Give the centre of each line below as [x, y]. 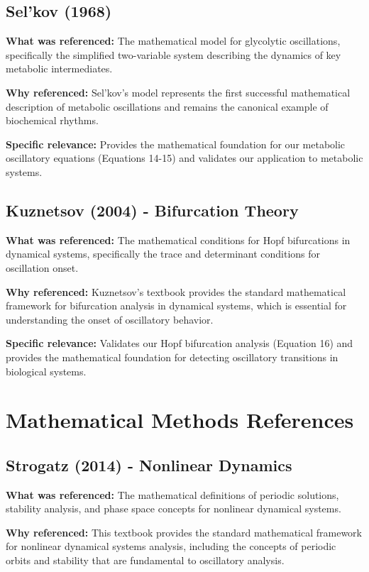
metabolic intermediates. [59, 68]
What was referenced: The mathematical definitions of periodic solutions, [172, 494]
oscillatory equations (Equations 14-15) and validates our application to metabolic [184, 158]
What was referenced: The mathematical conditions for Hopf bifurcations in [178, 240]
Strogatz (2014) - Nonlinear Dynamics [149, 464]
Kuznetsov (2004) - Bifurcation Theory [152, 210]
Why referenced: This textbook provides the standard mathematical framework [184, 532]
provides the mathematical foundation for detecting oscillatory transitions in [172, 357]
